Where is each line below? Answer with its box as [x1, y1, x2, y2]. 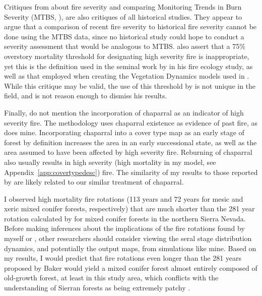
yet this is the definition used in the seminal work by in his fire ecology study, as [4, 61, 253, 71]
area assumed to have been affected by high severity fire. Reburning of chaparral [4, 147, 252, 157]
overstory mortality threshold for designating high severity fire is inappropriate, [4, 50, 249, 61]
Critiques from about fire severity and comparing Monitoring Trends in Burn [4, 2, 242, 12]
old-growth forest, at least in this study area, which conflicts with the [4, 272, 219, 283]
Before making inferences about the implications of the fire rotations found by [4, 223, 245, 233]
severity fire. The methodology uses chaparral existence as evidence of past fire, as [4, 117, 258, 128]
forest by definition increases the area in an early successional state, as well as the [4, 137, 257, 147]
